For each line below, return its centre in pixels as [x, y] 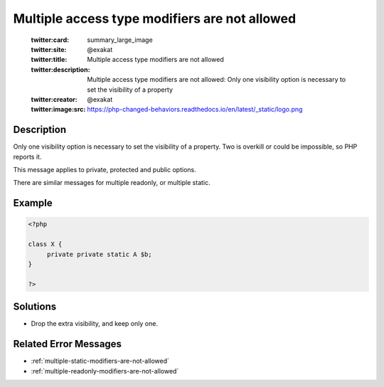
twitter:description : [60, 69]
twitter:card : [50, 40]
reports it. [27, 157]
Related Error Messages [68, 344]
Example [33, 203]
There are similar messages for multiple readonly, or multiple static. [112, 183]
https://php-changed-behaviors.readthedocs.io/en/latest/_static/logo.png [195, 110]
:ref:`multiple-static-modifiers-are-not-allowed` [100, 361]
